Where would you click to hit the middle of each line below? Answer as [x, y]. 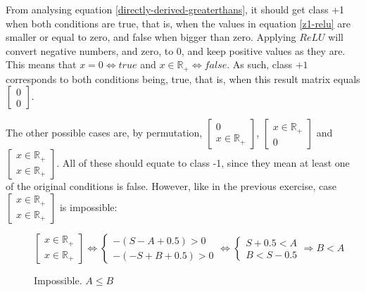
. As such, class [260, 64]
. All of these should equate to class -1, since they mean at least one [203, 163]
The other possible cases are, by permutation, [104, 133]
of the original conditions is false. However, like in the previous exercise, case [171, 186]
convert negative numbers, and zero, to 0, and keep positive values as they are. [176, 50]
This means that [41, 64]
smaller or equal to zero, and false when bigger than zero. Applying [151, 37]
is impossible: [88, 207]
